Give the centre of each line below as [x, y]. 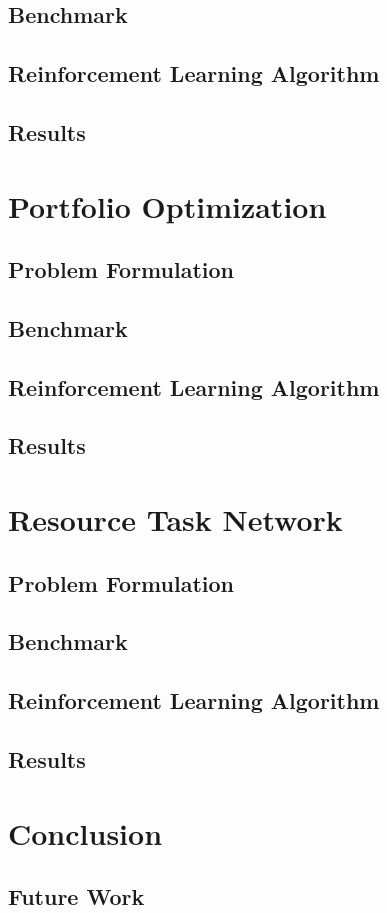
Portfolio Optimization [167, 205]
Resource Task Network [175, 519]
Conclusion [85, 832]
